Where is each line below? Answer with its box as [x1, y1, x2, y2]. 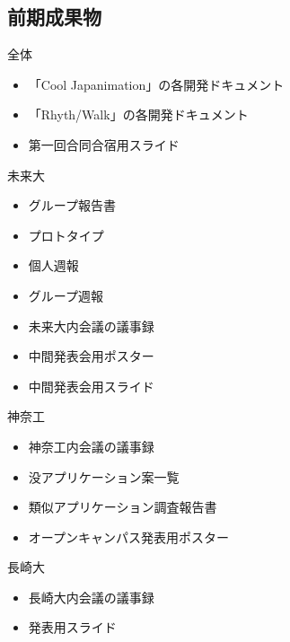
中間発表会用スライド [28, 376, 154, 395]
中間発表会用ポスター [28, 347, 154, 365]
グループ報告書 [28, 196, 116, 215]
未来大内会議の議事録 [28, 316, 154, 335]
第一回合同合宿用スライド [28, 135, 180, 154]
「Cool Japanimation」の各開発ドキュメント [28, 75, 285, 93]
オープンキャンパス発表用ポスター [28, 527, 229, 546]
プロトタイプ [28, 225, 104, 244]
